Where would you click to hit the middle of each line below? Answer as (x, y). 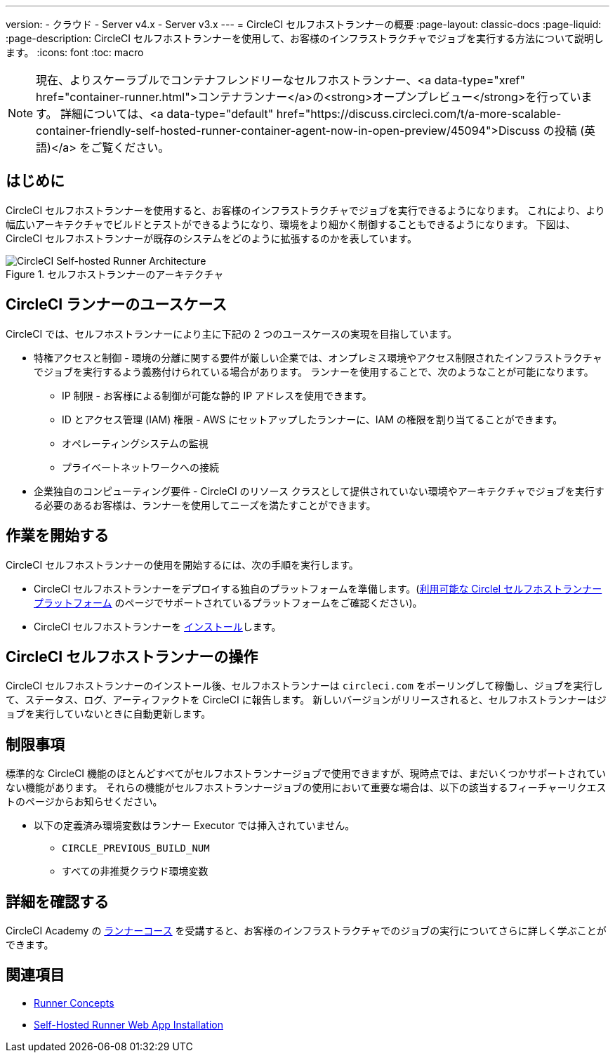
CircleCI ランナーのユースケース (117, 305)
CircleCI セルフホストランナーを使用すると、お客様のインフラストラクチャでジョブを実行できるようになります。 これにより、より (305, 210)
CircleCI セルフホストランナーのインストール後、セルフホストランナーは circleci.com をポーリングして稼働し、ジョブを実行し (304, 686)
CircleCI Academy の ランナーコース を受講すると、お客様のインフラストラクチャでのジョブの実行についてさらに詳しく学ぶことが (306, 931)
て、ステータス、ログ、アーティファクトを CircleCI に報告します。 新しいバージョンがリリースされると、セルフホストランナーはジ (306, 700)
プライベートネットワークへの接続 (140, 467)
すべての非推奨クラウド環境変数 (135, 871)
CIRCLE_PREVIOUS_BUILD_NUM (136, 848)
